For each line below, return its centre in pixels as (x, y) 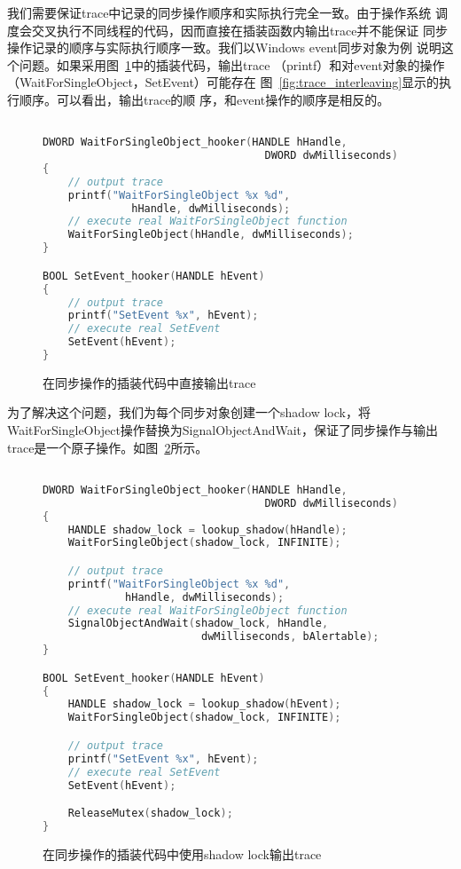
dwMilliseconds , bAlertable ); (290, 637)
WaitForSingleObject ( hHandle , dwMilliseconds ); (211, 235)
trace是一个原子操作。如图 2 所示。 (108, 447)
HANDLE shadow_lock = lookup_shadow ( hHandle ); (207, 529)
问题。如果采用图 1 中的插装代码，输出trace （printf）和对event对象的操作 (232, 64)
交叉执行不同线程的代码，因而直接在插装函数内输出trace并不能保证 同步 (240, 30)
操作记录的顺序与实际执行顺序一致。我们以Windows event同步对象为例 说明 (224, 47)
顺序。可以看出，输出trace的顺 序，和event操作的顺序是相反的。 (204, 99)
